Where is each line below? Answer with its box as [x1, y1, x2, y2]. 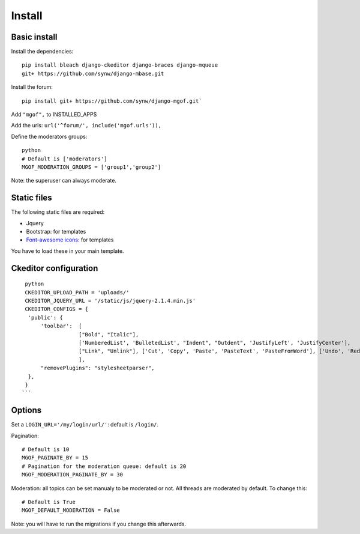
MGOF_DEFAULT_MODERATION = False [22, 507, 120, 514]
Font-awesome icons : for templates [26, 236, 114, 243]
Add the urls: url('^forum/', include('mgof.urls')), [11, 122, 162, 129]
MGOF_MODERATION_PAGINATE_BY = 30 [22, 472, 123, 478]
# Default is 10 [22, 446, 70, 453]
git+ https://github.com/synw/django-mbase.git [22, 70, 164, 77]
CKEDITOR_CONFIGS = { [25, 306, 89, 312]
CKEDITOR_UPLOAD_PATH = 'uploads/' [25, 289, 130, 296]
